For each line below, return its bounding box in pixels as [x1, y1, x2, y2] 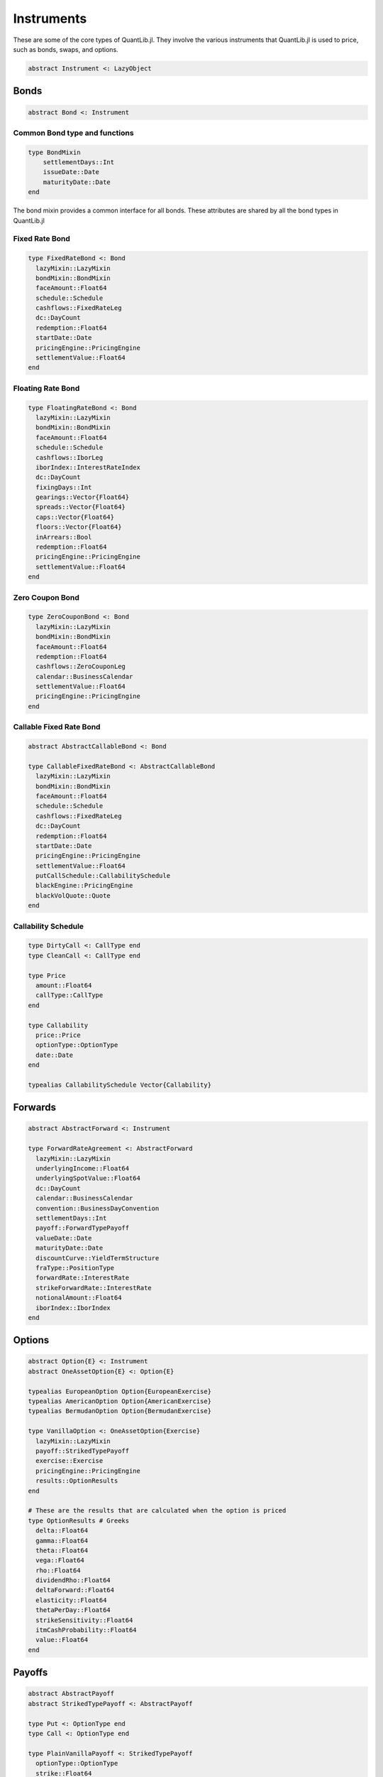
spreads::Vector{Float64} [35, 503, 126, 511]
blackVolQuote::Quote [35, 891, 111, 899]
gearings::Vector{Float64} [35, 493, 130, 501]
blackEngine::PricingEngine [35, 881, 133, 890]
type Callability [28, 1021, 89, 1029]
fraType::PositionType [35, 1264, 115, 1272]
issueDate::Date [43, 168, 99, 176]
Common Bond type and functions [13, 128, 134, 138]
